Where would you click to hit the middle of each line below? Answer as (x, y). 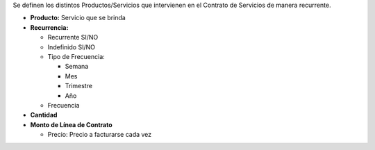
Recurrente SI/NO (73, 37)
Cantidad (44, 115)
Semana (77, 67)
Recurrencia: (49, 27)
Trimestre (79, 86)
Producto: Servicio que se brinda (78, 18)
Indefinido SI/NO (71, 47)
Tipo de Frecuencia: (76, 56)
